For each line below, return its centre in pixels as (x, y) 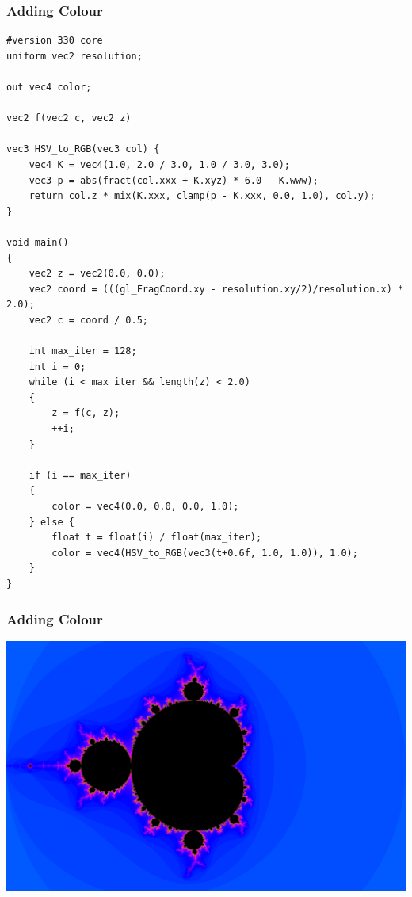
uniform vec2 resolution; (74, 56)
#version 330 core (55, 41)
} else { (51, 522)
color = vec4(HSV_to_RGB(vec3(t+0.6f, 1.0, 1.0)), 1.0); (205, 553)
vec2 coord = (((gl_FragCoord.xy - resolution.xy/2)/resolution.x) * (216, 289)
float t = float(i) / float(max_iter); (157, 538)
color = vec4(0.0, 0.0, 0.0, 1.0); (145, 507)
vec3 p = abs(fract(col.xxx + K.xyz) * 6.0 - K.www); (174, 180)
